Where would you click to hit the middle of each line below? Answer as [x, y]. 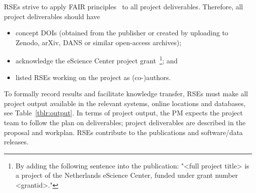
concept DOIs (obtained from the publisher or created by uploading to [122, 33]
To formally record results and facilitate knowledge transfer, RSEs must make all [126, 94]
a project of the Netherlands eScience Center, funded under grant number [127, 175]
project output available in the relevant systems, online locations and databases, [125, 103]
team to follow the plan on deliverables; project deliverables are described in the [125, 122]
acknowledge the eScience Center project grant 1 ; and [96, 60]
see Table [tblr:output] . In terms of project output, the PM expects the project [124, 113]
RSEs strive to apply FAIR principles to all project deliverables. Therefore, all [124, 6]
